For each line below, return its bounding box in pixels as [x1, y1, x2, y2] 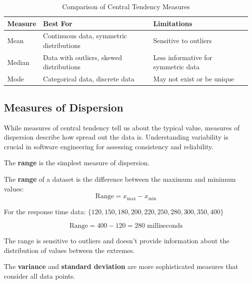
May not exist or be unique [153, 74, 234, 84]
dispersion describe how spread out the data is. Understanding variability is [4, 132, 229, 142]
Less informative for [153, 52, 213, 62]
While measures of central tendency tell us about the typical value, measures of [4, 122, 240, 132]
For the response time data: [4, 206, 86, 216]
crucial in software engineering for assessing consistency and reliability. [4, 141, 214, 151]
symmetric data [153, 62, 200, 72]
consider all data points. [4, 271, 76, 281]
